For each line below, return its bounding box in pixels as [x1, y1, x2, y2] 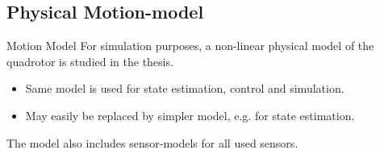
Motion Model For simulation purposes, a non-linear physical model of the [6, 37, 374, 54]
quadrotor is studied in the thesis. [6, 52, 173, 69]
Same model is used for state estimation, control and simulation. [25, 80, 345, 97]
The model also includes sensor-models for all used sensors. [6, 134, 299, 151]
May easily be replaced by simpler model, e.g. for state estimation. [25, 106, 355, 123]
